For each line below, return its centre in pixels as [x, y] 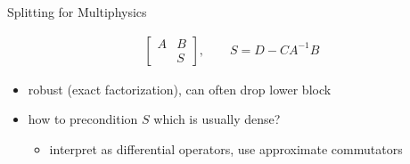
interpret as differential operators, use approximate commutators [226, 148]
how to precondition [83, 119]
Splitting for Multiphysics [77, 12]
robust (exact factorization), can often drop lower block [180, 89]
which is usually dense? [217, 119]
